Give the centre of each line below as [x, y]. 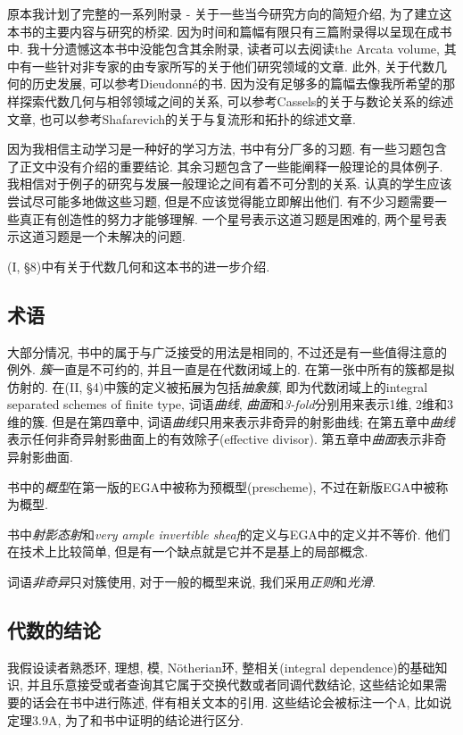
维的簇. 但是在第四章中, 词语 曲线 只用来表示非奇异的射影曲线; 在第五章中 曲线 [231, 421]
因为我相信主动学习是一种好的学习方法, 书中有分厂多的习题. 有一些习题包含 [227, 149]
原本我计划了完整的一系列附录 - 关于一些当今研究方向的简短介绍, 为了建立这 [230, 13]
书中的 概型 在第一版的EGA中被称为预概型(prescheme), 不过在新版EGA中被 [222, 486]
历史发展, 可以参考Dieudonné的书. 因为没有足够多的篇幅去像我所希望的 [237, 84]
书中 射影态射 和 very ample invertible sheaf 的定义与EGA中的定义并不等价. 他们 [229, 534]
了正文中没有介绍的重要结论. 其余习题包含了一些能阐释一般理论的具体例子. [225, 166]
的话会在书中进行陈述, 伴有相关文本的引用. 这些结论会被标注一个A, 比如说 [236, 702]
